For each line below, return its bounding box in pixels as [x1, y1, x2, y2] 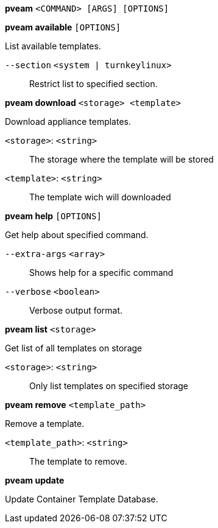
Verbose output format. [29, 305, 123, 315]
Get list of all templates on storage [5, 343, 142, 353]
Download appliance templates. [5, 116, 132, 127]
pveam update [5, 475, 65, 485]
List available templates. [5, 41, 101, 51]
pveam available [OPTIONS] [5, 22, 121, 32]
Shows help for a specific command [29, 267, 174, 278]
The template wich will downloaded [29, 192, 171, 202]
